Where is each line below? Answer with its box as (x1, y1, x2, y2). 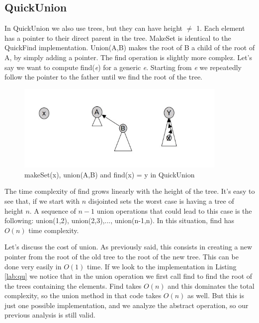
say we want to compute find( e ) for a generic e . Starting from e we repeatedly (4, 62, 242, 72)
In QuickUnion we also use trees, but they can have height (4, 23, 183, 33)
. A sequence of (29, 205, 76, 216)
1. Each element (196, 23, 245, 33)
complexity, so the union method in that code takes (4, 290, 162, 301)
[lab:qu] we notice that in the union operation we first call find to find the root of (4, 271, 253, 281)
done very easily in (4, 261, 62, 271)
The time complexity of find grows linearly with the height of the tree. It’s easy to (4, 186, 255, 196)
